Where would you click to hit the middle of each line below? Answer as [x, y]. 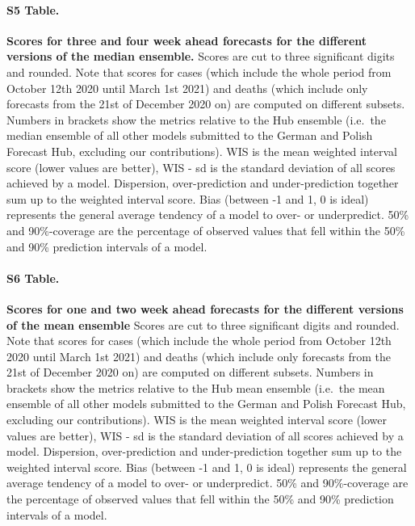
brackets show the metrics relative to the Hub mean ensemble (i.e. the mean [196, 387]
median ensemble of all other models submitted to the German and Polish [190, 135]
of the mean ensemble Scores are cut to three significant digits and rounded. [203, 324]
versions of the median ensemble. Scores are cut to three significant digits [201, 56]
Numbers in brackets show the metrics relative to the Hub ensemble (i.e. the [196, 119]
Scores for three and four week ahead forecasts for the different [187, 40]
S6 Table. [33, 278]
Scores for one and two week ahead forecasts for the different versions [205, 308]
